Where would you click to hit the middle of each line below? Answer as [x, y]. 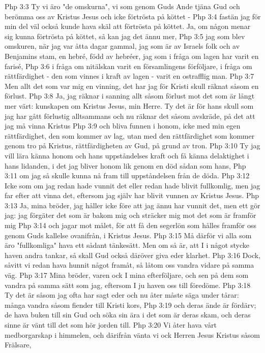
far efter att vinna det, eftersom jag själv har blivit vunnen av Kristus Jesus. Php [132, 195]
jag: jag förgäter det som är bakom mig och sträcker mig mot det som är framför [130, 215]
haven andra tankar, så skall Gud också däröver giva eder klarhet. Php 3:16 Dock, [133, 255]
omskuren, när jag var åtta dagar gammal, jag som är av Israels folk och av [122, 46]
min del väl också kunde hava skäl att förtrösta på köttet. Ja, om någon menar [128, 26]
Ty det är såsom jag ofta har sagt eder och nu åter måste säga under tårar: [122, 295]
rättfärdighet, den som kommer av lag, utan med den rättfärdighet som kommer [130, 135]
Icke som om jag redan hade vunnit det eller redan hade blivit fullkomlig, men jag [132, 185]
